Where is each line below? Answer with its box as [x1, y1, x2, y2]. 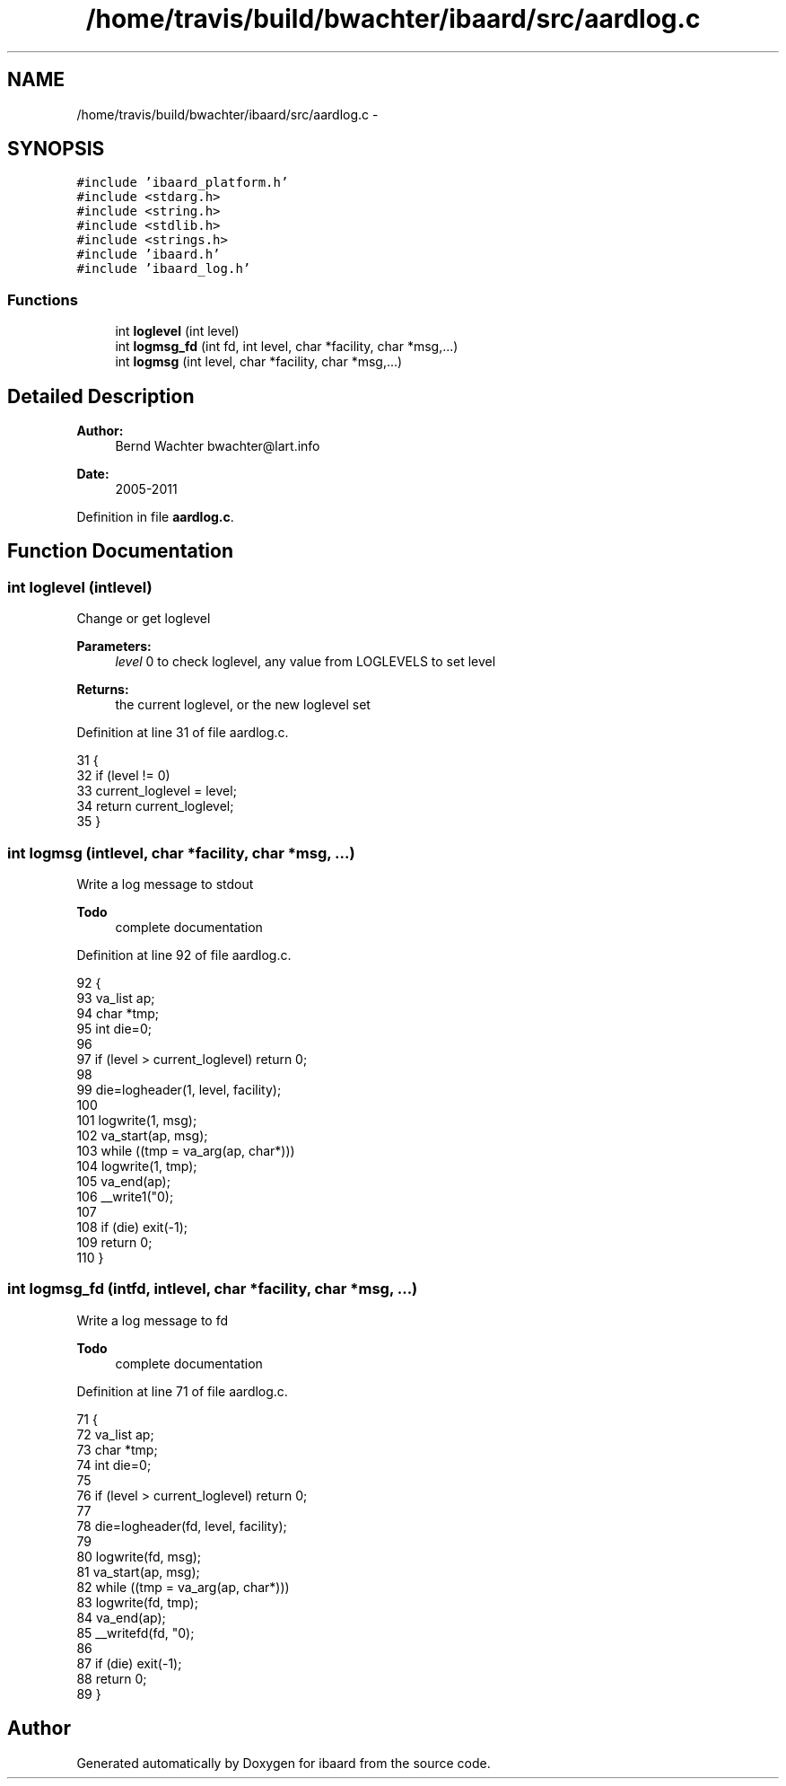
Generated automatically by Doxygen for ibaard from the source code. [76, 1755, 491, 1771]
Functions [7, 290, 78, 309]
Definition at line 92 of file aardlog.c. [76, 947, 292, 963]
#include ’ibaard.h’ [76, 247, 221, 262]
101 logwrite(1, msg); [76, 1113, 197, 1128]
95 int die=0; [76, 1021, 152, 1036]
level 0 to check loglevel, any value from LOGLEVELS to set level [115, 654, 496, 670]
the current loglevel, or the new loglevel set [115, 697, 371, 713]
